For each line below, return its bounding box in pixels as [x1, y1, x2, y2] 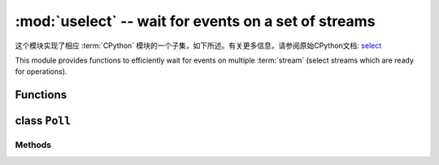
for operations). [15, 67, 67, 76]
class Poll [15, 114, 72, 128]
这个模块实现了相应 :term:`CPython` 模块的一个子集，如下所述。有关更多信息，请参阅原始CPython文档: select [15, 41, 382, 50]
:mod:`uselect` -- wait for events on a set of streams [15, 12, 376, 30]
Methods [15, 139, 52, 150]
